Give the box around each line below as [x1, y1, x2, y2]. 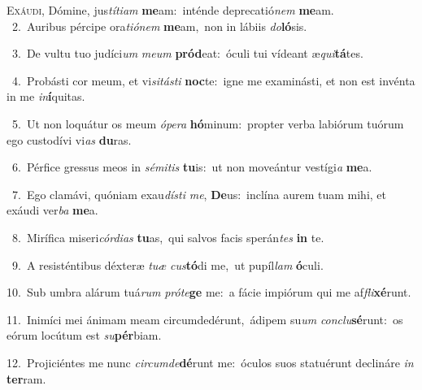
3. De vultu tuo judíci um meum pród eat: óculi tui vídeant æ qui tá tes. [11, 45, 363, 62]
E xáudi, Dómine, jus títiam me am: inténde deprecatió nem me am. [7, 2, 334, 18]
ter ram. [7, 370, 46, 387]
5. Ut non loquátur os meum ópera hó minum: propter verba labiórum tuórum [11, 115, 404, 132]
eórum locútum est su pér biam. [7, 327, 162, 344]
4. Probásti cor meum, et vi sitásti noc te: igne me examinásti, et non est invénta [11, 71, 415, 89]
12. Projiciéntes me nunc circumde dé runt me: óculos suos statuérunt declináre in [7, 353, 414, 370]
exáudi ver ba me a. [7, 201, 98, 219]
